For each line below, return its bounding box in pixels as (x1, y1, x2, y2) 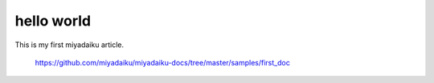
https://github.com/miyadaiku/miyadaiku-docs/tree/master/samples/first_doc (35, 57, 291, 67)
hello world (14, 12, 92, 30)
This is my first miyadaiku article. (14, 40, 125, 49)
